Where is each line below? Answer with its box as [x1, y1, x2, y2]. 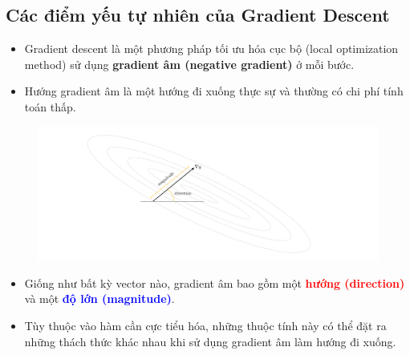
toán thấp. [24, 98, 76, 115]
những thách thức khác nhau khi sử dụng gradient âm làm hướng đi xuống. [24, 333, 396, 349]
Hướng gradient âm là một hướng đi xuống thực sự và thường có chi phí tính [24, 83, 404, 99]
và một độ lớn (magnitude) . [24, 290, 175, 307]
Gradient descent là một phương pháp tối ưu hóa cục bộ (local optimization [24, 40, 399, 57]
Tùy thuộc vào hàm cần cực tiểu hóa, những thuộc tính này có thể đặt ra [24, 317, 387, 334]
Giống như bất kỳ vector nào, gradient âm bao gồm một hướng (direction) [24, 274, 405, 291]
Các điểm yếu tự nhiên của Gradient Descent [6, 2, 390, 27]
